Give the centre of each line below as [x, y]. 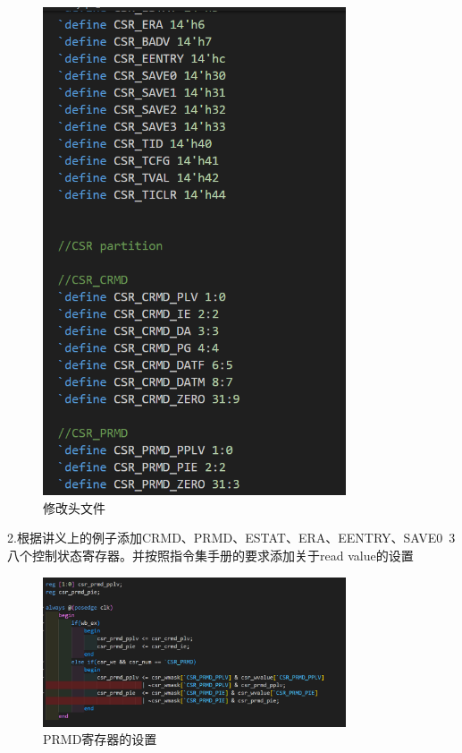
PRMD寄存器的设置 [100, 739]
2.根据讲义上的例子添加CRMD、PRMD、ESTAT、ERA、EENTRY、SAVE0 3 [231, 538]
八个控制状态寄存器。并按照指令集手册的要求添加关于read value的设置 [210, 556]
